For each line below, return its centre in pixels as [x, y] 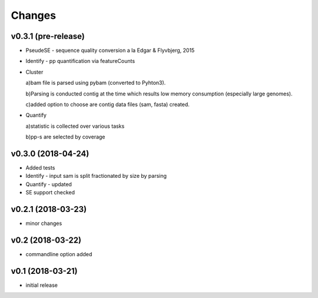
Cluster [34, 72]
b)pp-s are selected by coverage [65, 137]
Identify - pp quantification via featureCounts [80, 61]
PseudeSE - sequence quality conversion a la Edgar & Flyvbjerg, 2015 [110, 51]
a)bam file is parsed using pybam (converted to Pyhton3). [96, 83]
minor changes [44, 223]
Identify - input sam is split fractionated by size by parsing [96, 176]
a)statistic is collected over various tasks [75, 126]
